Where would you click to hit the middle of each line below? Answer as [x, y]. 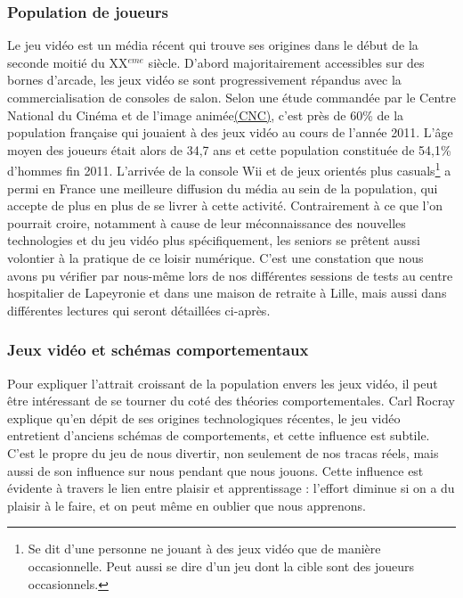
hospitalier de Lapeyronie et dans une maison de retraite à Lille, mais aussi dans [227, 293]
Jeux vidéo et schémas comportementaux [158, 350]
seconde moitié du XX [68, 62]
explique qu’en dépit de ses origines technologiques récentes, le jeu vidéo [204, 418]
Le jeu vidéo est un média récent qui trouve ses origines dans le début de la [213, 45]
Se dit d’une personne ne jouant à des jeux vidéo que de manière [204, 549]
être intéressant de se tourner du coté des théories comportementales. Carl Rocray [231, 401]
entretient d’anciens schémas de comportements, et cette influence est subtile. [219, 435]
